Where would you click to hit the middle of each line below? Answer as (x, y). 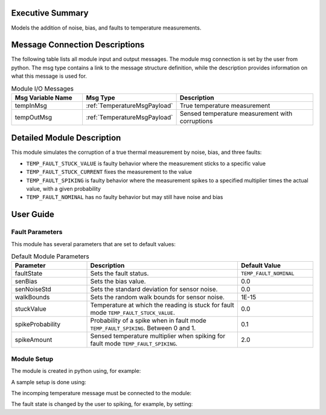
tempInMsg (31, 106)
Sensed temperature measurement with (236, 113)
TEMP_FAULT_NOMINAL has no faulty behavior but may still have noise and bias (125, 197)
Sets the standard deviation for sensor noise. (154, 290)
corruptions (196, 121)
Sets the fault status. (120, 273)
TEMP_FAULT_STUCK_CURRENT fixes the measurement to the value (109, 172)
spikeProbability (38, 325)
